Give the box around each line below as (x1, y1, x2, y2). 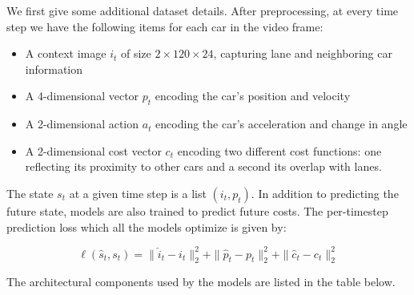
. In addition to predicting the (251, 184, 399, 201)
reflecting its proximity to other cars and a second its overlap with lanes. (25, 158, 382, 175)
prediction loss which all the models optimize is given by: (6, 218, 287, 235)
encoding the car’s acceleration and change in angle (155, 115, 408, 132)
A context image (25, 45, 107, 62)
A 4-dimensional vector (25, 87, 139, 104)
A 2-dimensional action (25, 115, 139, 132)
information (25, 60, 83, 77)
